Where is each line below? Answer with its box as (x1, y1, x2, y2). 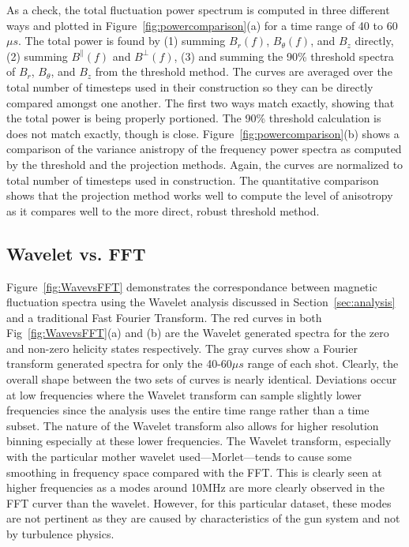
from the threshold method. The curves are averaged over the (95, 63, 392, 80)
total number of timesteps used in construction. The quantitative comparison (6, 171, 379, 188)
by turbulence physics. (6, 526, 114, 542)
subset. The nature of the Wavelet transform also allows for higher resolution (6, 417, 379, 433)
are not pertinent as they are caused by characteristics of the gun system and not (6, 510, 400, 526)
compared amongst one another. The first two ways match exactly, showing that (6, 94, 395, 111)
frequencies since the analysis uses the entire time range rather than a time (6, 402, 370, 418)
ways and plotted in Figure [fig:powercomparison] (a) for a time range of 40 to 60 (6, 17, 398, 33)
